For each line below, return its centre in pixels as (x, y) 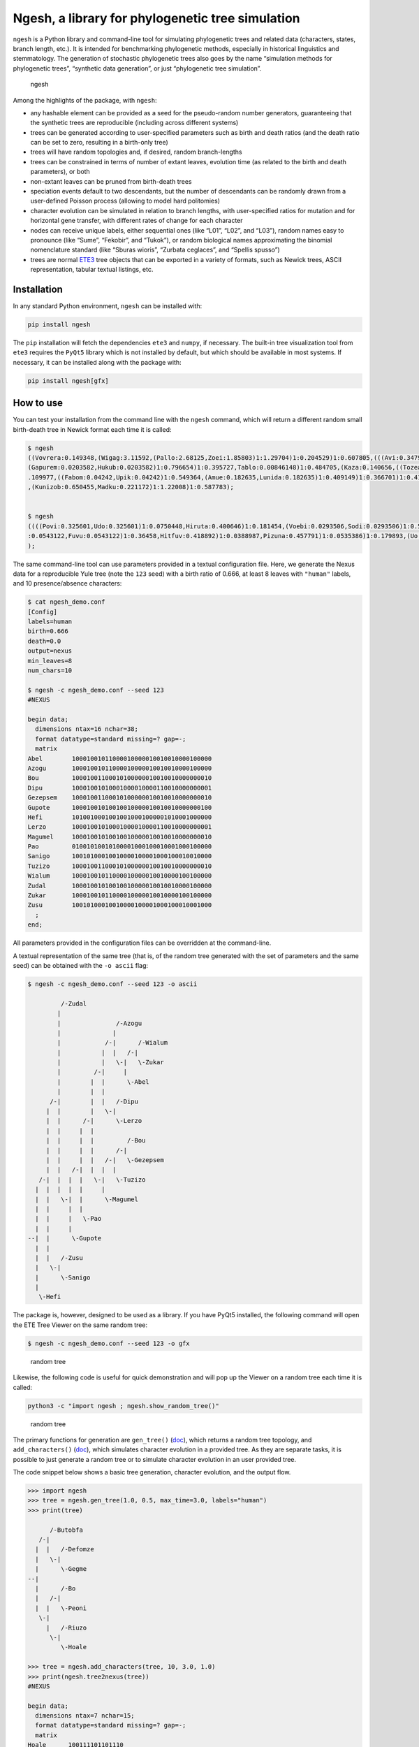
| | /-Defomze (65, 1549)
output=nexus (50, 651)
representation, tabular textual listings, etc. (92, 270)
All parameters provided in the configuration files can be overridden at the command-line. (142, 943)
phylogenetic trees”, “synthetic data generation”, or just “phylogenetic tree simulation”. (137, 68)
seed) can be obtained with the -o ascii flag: (81, 965)
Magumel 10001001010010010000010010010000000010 (120, 836)
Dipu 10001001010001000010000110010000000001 (120, 788)
